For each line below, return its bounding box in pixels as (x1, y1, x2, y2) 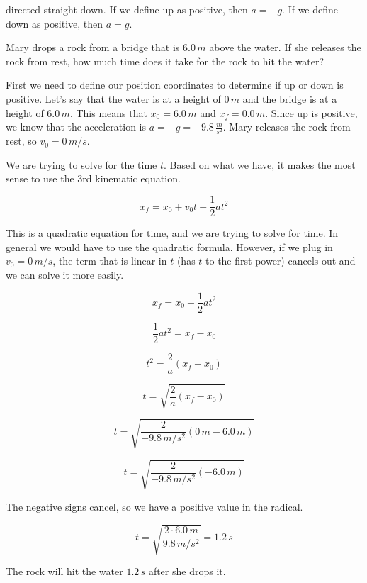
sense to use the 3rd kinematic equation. (6, 171, 181, 186)
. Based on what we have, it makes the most (164, 157, 356, 172)
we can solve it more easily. (6, 267, 124, 282)
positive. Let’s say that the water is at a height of (6, 91, 221, 106)
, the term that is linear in (52, 253, 167, 268)
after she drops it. (148, 564, 226, 579)
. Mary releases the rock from (222, 119, 351, 134)
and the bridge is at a (242, 91, 337, 106)
